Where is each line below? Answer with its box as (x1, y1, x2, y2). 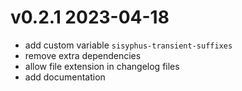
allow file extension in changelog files (24, 60, 180, 72)
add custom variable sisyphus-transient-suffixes (24, 39, 233, 51)
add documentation (24, 71, 106, 83)
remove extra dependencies (24, 49, 142, 61)
